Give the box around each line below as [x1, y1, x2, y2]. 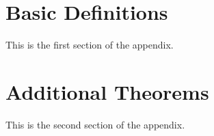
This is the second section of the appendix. [5, 117, 185, 131]
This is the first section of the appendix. [5, 38, 174, 52]
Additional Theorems [5, 77, 209, 105]
